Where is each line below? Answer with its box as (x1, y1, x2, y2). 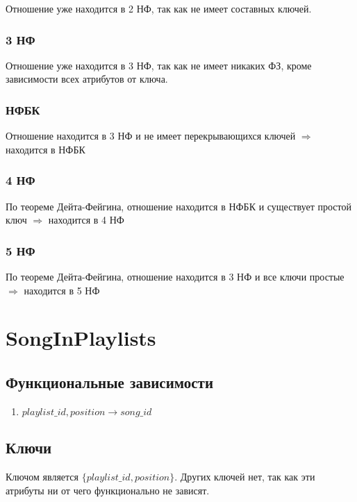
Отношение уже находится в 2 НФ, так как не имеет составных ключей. (6, 1, 312, 15)
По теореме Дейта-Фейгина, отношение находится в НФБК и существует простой (6, 199, 351, 213)
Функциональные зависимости (6, 371, 214, 392)
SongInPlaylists (6, 324, 156, 352)
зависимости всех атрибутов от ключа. (6, 72, 168, 86)
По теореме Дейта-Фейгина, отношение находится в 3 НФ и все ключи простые (6, 269, 344, 284)
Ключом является (6, 469, 78, 483)
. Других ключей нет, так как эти (174, 469, 315, 483)
